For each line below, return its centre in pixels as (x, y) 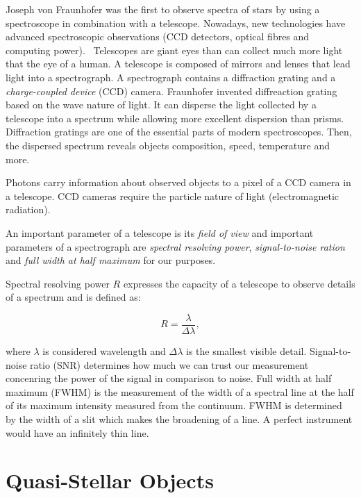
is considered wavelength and (104, 350)
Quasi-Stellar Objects (110, 480)
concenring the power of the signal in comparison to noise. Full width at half (169, 378)
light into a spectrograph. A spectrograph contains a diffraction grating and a (171, 77)
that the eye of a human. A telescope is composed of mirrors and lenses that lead (178, 64)
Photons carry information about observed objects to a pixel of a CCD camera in (178, 182)
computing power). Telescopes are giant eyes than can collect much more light (174, 50)
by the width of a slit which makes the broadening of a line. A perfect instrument (179, 418)
